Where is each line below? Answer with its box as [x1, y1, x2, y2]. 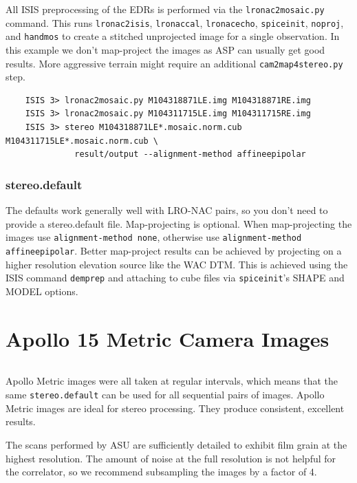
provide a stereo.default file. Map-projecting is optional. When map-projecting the [6, 216, 352, 230]
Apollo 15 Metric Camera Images [6, 324, 329, 352]
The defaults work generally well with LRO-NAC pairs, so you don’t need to [6, 203, 328, 217]
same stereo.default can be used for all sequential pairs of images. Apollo [6, 387, 325, 402]
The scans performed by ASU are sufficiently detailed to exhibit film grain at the [6, 437, 347, 451]
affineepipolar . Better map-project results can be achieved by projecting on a [6, 243, 342, 257]
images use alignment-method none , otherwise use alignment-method [6, 230, 302, 244]
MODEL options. [6, 283, 78, 298]
